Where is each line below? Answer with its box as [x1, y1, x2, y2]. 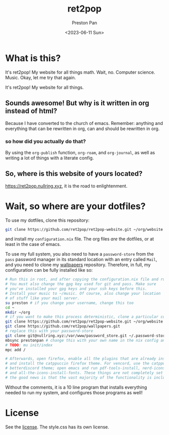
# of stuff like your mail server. [5, 295, 80, 300]
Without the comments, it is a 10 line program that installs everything [5, 384, 147, 390]
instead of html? [5, 107, 57, 115]
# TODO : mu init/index [5, 342, 53, 348]
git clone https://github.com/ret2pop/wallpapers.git [5, 324, 121, 329]
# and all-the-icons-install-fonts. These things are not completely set [5, 370, 163, 376]
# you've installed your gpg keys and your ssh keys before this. [5, 286, 147, 291]
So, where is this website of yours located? [5, 169, 143, 178]
